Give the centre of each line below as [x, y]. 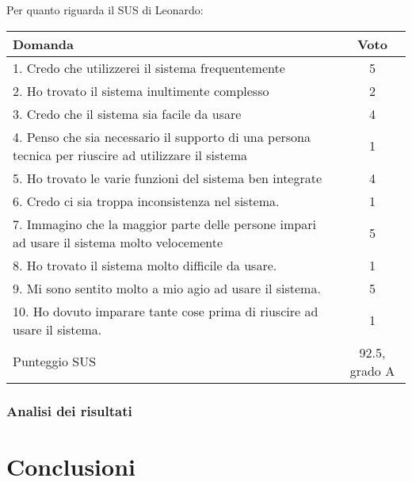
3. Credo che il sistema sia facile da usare [127, 113]
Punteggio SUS [55, 361]
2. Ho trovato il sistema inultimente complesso [141, 90]
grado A [372, 370]
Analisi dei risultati [69, 410]
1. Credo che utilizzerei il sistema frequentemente [149, 67]
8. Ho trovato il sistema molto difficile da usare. [145, 265]
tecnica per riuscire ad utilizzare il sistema [130, 155]
